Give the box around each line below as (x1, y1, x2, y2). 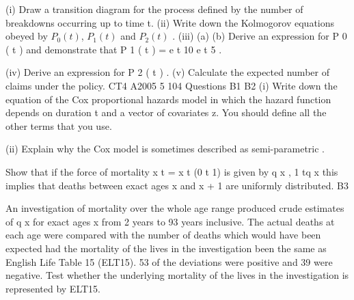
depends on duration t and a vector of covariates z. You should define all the (5, 105, 327, 120)
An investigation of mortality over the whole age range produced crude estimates (5, 201, 344, 215)
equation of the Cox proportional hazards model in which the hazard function (5, 92, 331, 106)
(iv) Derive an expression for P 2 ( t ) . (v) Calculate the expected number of (5, 65, 329, 79)
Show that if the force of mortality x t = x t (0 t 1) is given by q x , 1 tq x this (5, 164, 338, 178)
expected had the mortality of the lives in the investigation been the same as (5, 241, 327, 255)
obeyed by (5, 29, 48, 43)
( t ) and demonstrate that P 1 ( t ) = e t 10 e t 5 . (5, 42, 222, 56)
